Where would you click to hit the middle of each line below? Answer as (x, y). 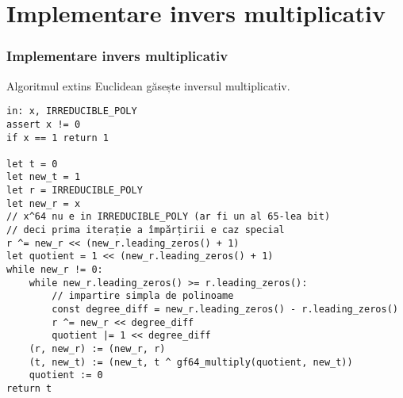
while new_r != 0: (55, 270)
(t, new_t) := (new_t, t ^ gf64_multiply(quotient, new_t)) (191, 362)
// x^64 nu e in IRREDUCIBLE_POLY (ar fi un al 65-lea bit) (169, 217)
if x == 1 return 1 (58, 138)
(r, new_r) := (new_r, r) (97, 349)
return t (29, 388)
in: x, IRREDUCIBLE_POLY (72, 111)
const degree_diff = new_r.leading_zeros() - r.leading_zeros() (225, 310)
